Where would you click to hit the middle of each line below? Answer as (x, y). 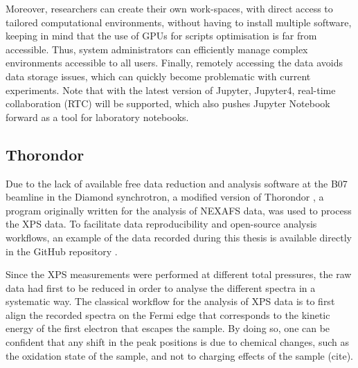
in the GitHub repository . (62, 251)
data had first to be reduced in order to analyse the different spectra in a (161, 287)
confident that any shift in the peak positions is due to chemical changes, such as (177, 342)
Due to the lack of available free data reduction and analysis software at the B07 (177, 183)
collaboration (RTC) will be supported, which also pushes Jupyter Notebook (168, 103)
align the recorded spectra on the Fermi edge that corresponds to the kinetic (168, 314)
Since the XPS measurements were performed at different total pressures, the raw (179, 274)
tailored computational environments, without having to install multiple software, (179, 22)
